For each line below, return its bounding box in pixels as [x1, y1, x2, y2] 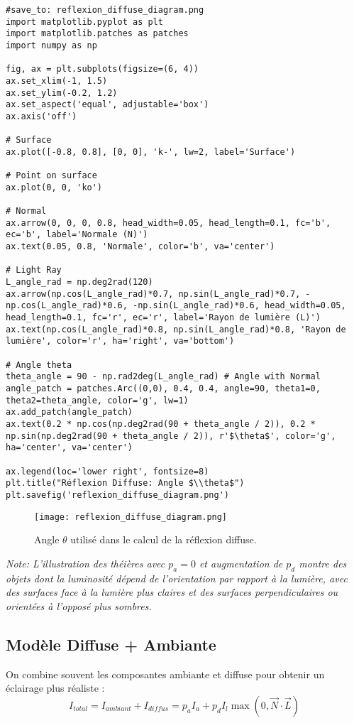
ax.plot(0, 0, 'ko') [6, 182, 103, 192]
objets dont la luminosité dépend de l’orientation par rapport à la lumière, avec [6, 570, 348, 585]
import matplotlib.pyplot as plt [6, 16, 163, 27]
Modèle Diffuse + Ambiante [6, 633, 216, 655]
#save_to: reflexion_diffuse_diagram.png [6, 5, 204, 15]
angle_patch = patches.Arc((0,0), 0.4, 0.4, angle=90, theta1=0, [6, 384, 321, 393]
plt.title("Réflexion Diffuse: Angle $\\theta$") [6, 478, 245, 489]
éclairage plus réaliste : [6, 680, 105, 695]
